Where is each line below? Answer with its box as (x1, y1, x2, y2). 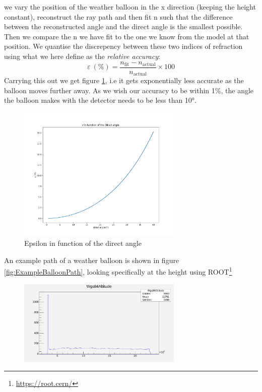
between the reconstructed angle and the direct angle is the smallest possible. (4, 21, 243, 32)
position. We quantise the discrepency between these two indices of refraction (4, 41, 243, 51)
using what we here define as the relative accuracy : (4, 50, 160, 61)
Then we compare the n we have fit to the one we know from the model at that (4, 31, 249, 41)
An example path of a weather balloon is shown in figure (4, 254, 179, 265)
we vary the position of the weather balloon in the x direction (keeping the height (4, 2, 256, 12)
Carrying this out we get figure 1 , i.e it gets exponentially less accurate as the (4, 75, 244, 86)
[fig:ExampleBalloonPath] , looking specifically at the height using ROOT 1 (4, 265, 232, 277)
